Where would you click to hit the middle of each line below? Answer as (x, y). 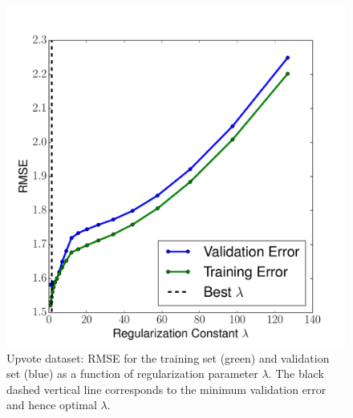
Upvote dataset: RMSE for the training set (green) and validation (168, 357)
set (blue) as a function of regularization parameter (132, 373)
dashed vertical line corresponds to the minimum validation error (166, 389)
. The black (296, 373)
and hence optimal (52, 405)
